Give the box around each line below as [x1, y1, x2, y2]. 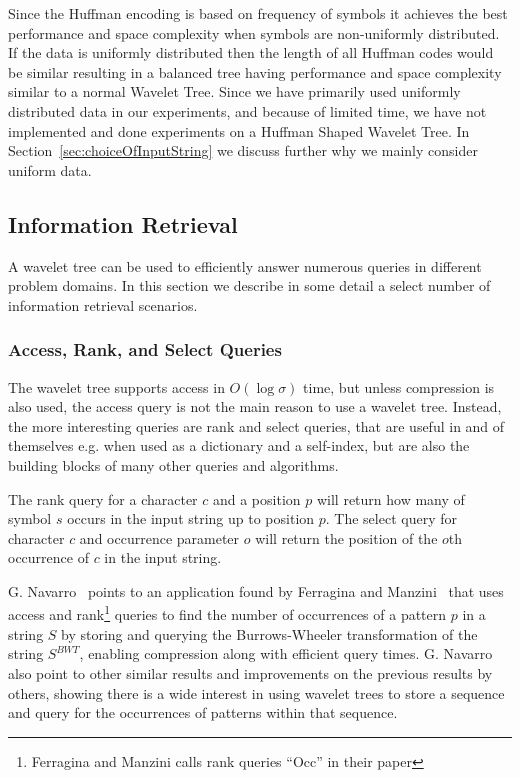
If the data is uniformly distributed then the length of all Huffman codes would [8, 42, 494, 63]
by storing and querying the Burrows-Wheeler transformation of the [61, 623, 478, 644]
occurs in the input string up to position [67, 508, 315, 529]
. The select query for [325, 508, 457, 529]
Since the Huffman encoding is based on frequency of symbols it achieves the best [8, 3, 508, 23]
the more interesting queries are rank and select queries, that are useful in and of [8, 415, 505, 436]
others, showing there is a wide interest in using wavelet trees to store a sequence [8, 682, 505, 703]
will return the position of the [255, 527, 438, 548]
